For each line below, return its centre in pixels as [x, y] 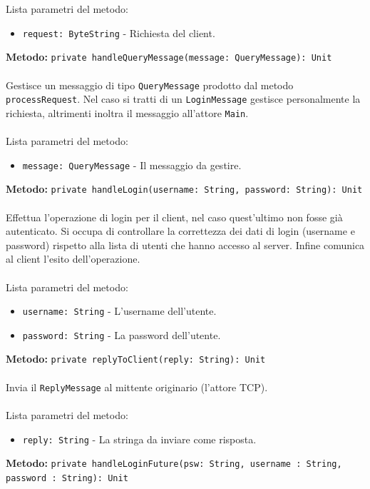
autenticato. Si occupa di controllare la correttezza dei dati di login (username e [180, 231]
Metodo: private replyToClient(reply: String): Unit [136, 359]
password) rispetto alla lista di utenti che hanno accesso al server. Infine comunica [185, 244]
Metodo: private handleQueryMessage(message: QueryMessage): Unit [169, 57]
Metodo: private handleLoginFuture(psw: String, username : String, [174, 463]
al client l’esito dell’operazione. [73, 259]
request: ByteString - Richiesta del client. [119, 32]
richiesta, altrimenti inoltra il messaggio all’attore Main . [127, 112]
